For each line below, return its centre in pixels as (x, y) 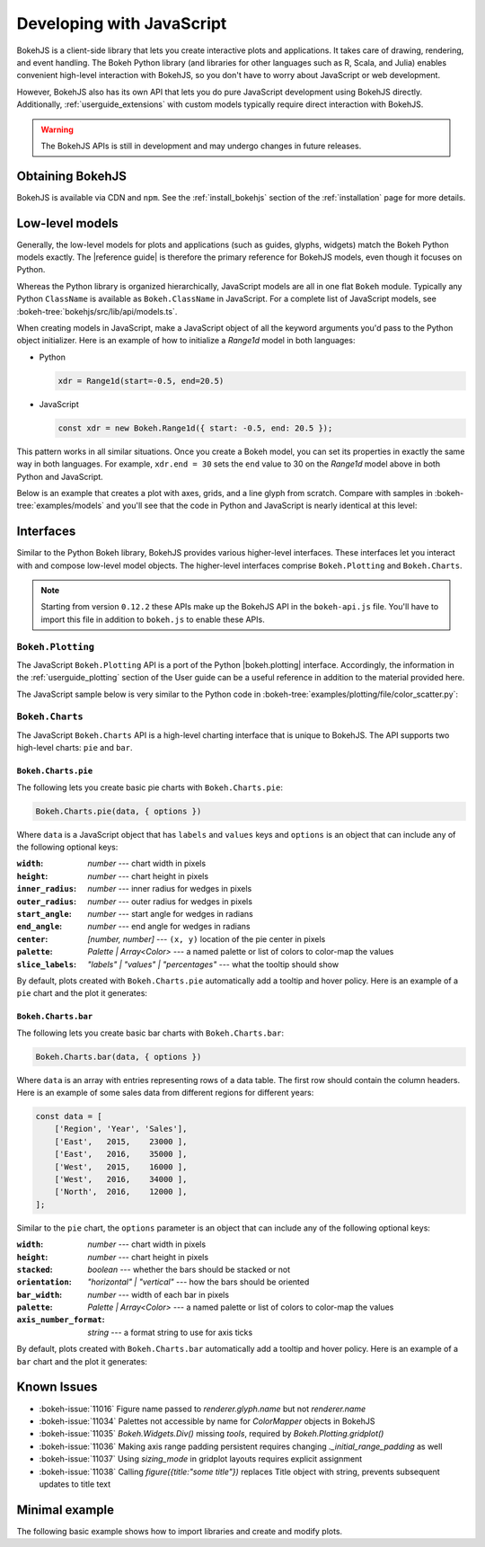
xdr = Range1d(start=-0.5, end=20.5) (141, 381)
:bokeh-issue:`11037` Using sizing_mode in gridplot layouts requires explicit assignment (201, 1459)
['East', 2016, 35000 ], (121, 1154)
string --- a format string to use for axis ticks (170, 1332)
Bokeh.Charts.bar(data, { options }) (119, 1057)
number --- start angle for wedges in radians (170, 913)
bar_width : (40, 1294)
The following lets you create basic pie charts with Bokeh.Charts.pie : (150, 787)
